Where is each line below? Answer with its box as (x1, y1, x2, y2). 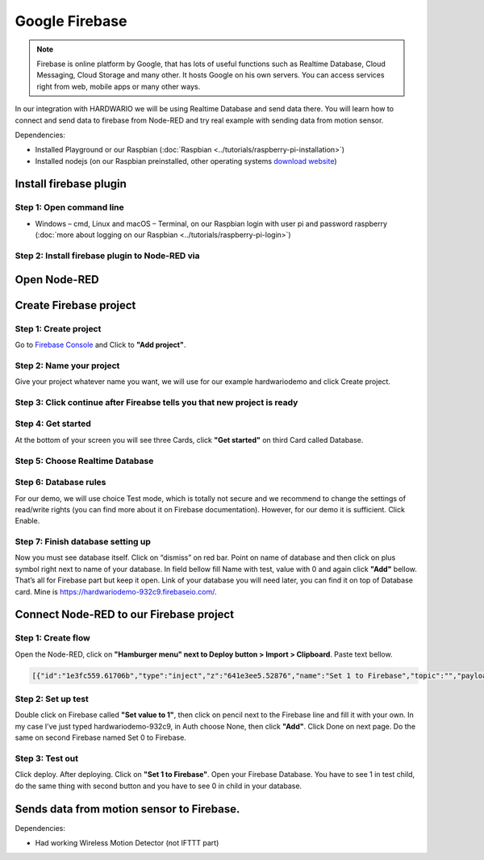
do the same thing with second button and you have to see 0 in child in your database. (15, 781, 302, 791)
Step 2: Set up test (15, 694, 89, 705)
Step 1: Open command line (15, 202, 124, 213)
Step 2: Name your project (15, 360, 120, 371)
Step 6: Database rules (15, 477, 106, 488)
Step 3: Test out (15, 753, 78, 764)
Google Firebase (15, 12, 127, 30)
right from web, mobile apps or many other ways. (36, 81, 201, 91)
